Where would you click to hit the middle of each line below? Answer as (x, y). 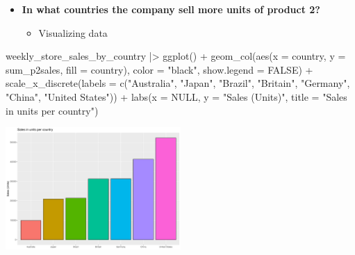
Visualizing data (73, 32)
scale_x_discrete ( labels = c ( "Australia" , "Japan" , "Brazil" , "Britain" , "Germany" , (178, 83)
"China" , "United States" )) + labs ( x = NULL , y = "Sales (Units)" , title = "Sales (176, 96)
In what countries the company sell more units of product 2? (171, 9)
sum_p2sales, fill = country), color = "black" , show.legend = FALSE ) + (159, 69)
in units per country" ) (52, 110)
